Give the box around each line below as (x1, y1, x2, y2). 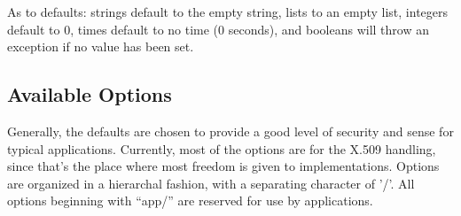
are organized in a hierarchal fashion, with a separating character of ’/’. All (7, 174, 415, 192)
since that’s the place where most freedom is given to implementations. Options (7, 157, 440, 175)
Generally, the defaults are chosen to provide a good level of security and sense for (7, 121, 454, 140)
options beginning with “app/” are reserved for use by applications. (7, 191, 373, 210)
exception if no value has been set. (7, 37, 194, 56)
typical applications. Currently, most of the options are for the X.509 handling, (7, 139, 436, 158)
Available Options (7, 81, 172, 108)
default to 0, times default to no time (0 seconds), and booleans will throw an (7, 19, 429, 38)
